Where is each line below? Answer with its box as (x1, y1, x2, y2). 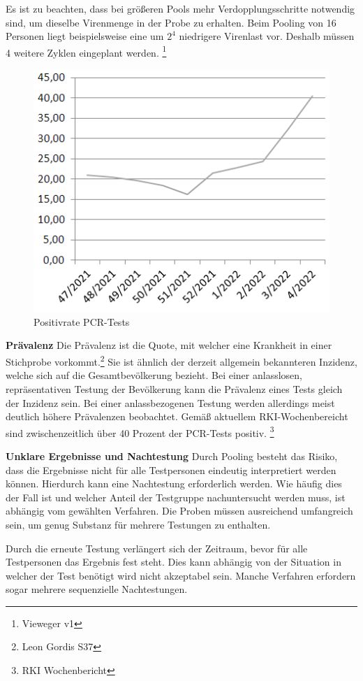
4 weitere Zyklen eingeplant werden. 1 (6, 43, 167, 59)
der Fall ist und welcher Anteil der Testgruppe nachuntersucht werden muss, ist (6, 489, 346, 504)
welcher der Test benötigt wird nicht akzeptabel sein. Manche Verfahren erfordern (6, 568, 356, 582)
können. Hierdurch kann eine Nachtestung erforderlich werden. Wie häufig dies (6, 476, 342, 491)
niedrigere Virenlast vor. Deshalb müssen (179, 29, 355, 43)
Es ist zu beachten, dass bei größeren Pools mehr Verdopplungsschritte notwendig (6, 1, 355, 15)
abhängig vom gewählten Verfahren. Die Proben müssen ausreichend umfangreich (6, 503, 353, 518)
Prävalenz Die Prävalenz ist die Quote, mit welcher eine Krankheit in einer (6, 338, 332, 352)
